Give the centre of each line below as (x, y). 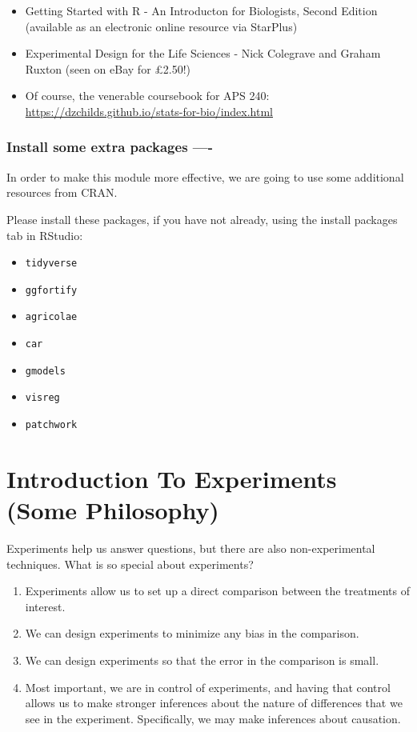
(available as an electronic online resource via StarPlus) (161, 26)
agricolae (51, 317)
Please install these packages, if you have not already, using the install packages (202, 219)
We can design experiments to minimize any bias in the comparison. (192, 633)
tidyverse (51, 264)
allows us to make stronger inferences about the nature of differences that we (214, 703)
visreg (42, 398)
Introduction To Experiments (172, 478)
